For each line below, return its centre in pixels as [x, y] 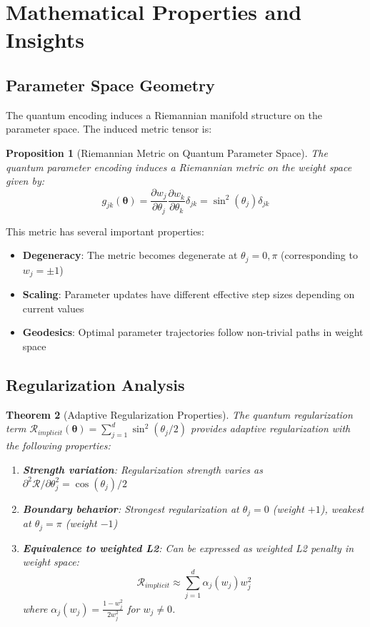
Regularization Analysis [95, 384]
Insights [45, 40]
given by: [25, 181]
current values [53, 308]
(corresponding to [319, 255]
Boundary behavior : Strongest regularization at [131, 508]
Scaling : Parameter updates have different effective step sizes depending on [189, 294]
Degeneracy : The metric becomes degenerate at [130, 255]
